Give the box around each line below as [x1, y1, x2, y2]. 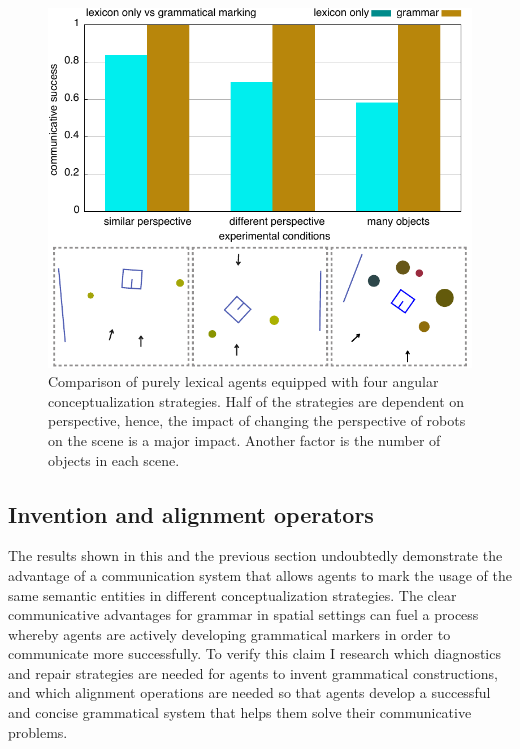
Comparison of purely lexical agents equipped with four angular [48, 371, 439, 392]
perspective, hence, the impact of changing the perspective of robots [48, 410, 466, 431]
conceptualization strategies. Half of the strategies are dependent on [48, 390, 465, 411]
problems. [8, 721, 68, 742]
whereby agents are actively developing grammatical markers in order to [8, 623, 451, 644]
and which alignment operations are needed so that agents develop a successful [8, 682, 491, 703]
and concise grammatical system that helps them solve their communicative [8, 702, 472, 723]
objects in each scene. [48, 449, 180, 470]
